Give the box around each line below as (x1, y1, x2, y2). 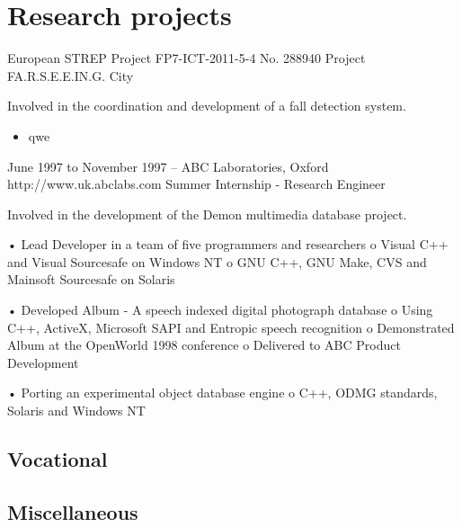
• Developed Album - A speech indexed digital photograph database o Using (7, 300, 433, 319)
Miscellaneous (7, 497, 138, 525)
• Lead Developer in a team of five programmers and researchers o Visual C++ (7, 235, 449, 254)
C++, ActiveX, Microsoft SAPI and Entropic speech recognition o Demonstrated (7, 317, 455, 336)
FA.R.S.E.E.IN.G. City (7, 66, 134, 85)
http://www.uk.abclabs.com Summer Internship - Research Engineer (7, 174, 386, 193)
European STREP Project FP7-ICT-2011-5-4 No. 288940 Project (7, 49, 366, 67)
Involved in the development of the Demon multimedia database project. (7, 204, 407, 223)
